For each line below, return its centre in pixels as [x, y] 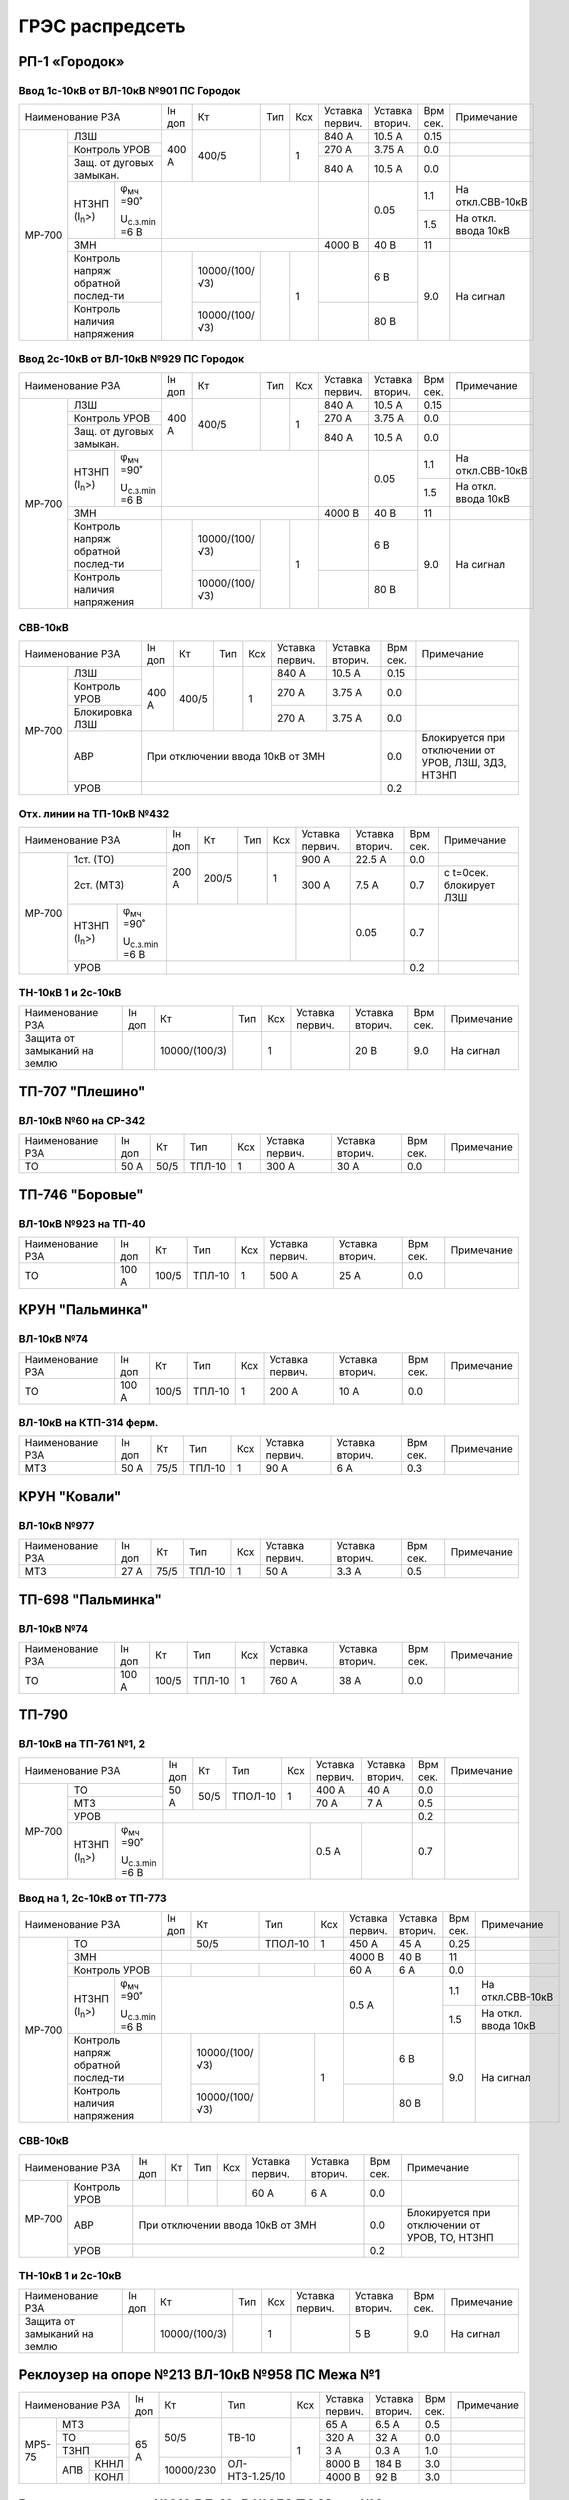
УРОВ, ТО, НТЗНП [450, 2237]
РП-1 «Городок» [71, 61]
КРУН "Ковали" [70, 1496]
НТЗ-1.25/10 [256, 2477]
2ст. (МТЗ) [99, 885]
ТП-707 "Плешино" [82, 1091]
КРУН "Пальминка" [83, 1310]
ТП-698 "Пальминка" [90, 1599]
